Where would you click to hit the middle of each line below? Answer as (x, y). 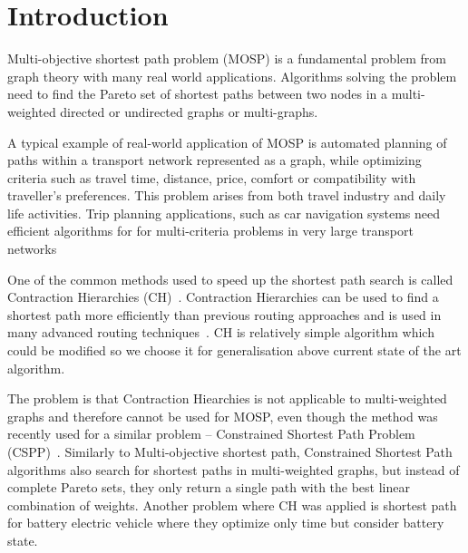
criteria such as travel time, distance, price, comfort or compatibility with (212, 177)
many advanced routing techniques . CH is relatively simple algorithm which (221, 332)
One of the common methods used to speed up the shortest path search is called (230, 279)
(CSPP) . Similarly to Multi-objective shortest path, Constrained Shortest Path (230, 451)
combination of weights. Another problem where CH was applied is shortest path (232, 504)
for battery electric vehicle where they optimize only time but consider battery (226, 523)
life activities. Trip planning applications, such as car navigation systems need (224, 213)
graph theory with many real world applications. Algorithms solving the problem (232, 76)
